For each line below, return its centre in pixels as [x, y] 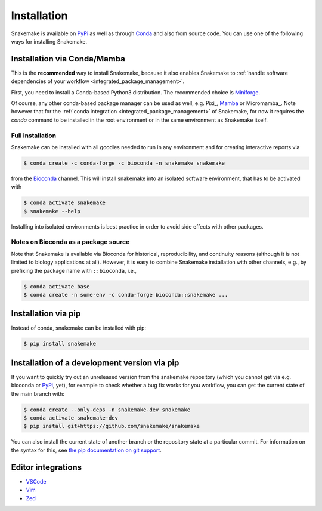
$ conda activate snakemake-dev [71, 418]
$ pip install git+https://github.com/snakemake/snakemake [112, 426]
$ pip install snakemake [60, 344]
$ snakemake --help [52, 211]
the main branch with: [38, 393]
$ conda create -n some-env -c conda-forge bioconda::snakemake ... [126, 295]
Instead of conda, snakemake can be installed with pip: [78, 328]
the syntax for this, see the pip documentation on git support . [86, 450]
